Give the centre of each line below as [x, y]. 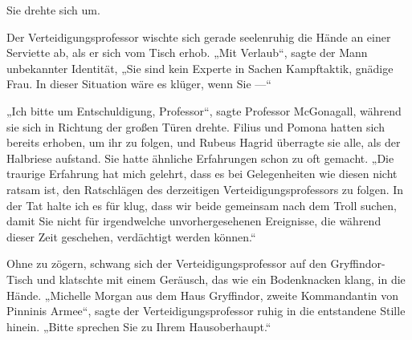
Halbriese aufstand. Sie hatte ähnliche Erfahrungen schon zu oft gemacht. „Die [200, 158]
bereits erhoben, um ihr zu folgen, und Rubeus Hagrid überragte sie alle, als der [204, 142]
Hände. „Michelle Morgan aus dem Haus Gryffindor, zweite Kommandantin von [203, 295]
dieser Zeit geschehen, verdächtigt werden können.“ [131, 236]
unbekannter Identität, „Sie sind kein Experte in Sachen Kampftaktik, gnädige [200, 68]
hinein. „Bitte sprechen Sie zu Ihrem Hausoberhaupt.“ [139, 326]
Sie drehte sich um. [53, 10]
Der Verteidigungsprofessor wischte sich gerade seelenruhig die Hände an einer [199, 36]
